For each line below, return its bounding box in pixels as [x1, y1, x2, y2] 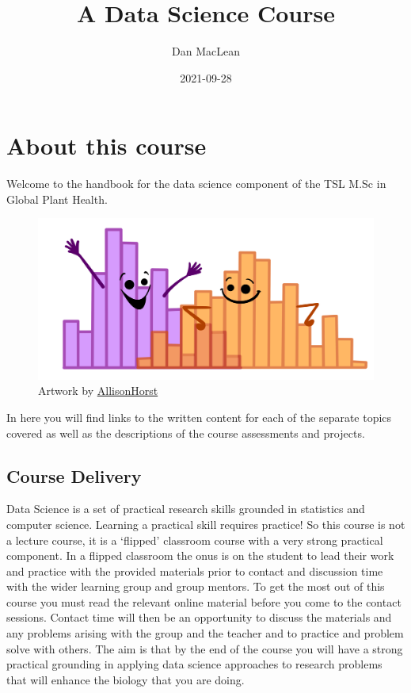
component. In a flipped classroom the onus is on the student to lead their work [6, 547, 394, 564]
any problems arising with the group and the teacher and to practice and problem [6, 625, 404, 641]
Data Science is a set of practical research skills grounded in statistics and [6, 500, 365, 517]
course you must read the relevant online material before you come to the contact [6, 593, 401, 610]
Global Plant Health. [6, 190, 108, 207]
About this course [6, 129, 207, 162]
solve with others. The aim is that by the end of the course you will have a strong [6, 640, 403, 657]
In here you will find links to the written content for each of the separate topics [6, 408, 392, 425]
